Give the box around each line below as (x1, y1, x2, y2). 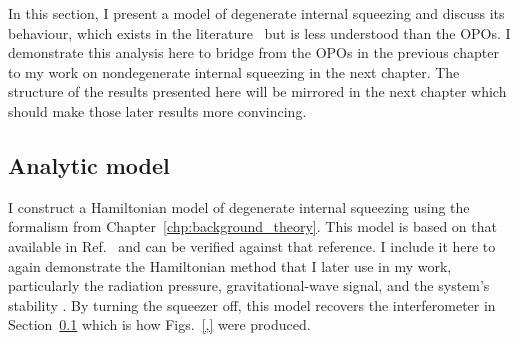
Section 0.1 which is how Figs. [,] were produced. (8, 314, 311, 335)
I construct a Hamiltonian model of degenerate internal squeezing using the (8, 196, 470, 217)
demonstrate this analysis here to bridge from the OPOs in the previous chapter (8, 42, 499, 63)
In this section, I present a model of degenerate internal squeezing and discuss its (8, 3, 505, 23)
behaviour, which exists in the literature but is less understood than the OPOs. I (8, 22, 511, 43)
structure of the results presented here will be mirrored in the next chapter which (8, 81, 507, 102)
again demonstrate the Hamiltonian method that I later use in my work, (8, 255, 452, 276)
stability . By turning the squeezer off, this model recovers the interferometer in (8, 294, 496, 315)
